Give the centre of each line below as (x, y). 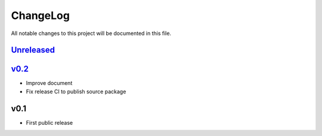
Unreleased (33, 50)
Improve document (49, 83)
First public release (49, 122)
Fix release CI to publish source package (76, 91)
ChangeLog (40, 15)
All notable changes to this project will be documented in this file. (91, 33)
